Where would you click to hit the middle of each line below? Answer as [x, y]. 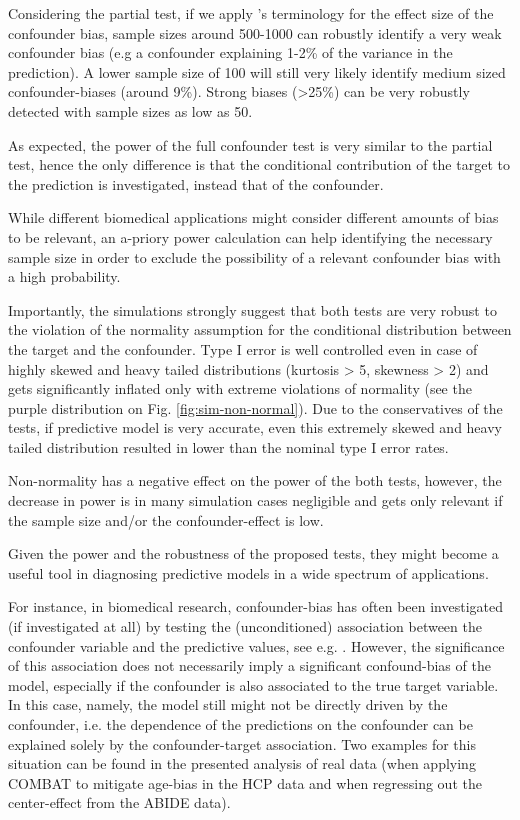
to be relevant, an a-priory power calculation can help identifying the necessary [250, 236]
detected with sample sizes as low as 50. [130, 110]
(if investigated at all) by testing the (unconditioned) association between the [245, 626]
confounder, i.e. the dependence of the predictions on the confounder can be [240, 724]
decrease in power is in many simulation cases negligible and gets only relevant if [255, 500]
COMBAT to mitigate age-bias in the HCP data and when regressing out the [245, 782]
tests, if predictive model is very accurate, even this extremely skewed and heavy [255, 427]
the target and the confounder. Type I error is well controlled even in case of [243, 348]
